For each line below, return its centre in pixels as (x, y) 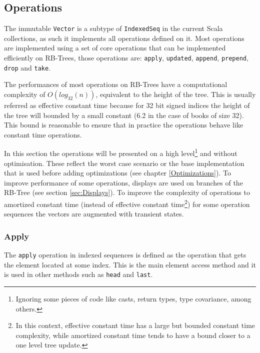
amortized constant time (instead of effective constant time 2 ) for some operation (127, 203)
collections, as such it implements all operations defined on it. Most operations (124, 38)
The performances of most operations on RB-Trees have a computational (116, 84)
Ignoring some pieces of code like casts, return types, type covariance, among (133, 298)
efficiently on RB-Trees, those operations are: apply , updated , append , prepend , (126, 58)
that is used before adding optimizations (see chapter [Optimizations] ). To (117, 173)
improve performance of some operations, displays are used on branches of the (123, 182)
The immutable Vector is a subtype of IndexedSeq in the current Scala (113, 28)
